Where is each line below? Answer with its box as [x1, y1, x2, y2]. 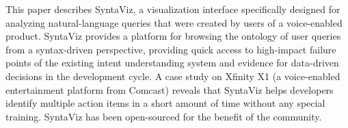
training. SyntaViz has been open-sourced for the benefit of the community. [5, 109, 322, 123]
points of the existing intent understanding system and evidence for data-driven [5, 55, 339, 70]
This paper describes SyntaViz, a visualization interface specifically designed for [5, 2, 340, 16]
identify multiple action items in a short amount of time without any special [5, 96, 325, 110]
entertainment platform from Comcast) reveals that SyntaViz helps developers [5, 82, 334, 97]
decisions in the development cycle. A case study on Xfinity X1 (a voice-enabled [5, 68, 340, 83]
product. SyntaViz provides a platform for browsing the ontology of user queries [5, 29, 341, 43]
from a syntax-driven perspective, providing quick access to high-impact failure [5, 42, 336, 56]
